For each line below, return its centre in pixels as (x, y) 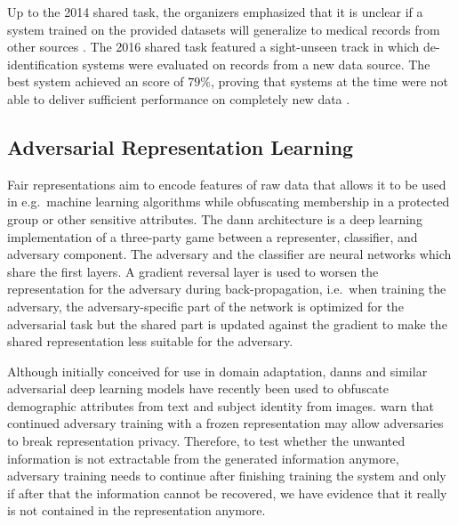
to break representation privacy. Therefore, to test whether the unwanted (206, 441)
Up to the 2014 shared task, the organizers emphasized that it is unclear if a (215, 12)
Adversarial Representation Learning (181, 146)
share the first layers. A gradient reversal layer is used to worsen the (193, 271)
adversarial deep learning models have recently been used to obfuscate (198, 388)
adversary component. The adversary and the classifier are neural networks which (229, 254)
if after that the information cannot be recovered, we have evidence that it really (227, 493)
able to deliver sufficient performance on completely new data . (179, 98)
